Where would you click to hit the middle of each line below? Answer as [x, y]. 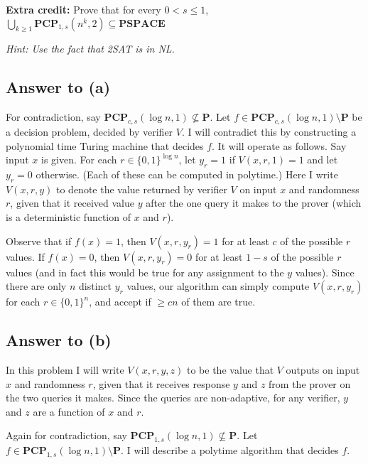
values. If [25, 256]
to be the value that [231, 369]
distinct [95, 286]
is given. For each [79, 160]
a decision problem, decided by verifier [90, 131]
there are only [36, 286]
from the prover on [310, 383]
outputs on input [323, 369]
